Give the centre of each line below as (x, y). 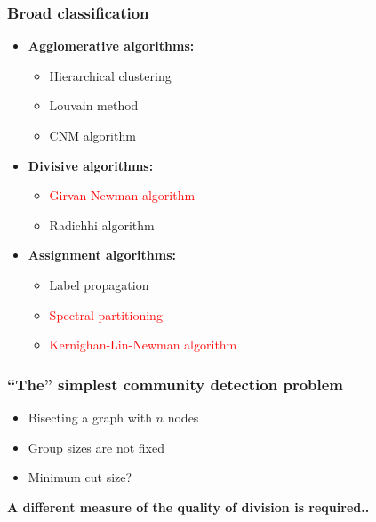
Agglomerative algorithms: (111, 46)
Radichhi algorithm (102, 225)
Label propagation (99, 284)
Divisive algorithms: (91, 165)
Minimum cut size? (80, 477)
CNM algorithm (92, 135)
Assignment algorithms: (102, 255)
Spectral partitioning (106, 314)
